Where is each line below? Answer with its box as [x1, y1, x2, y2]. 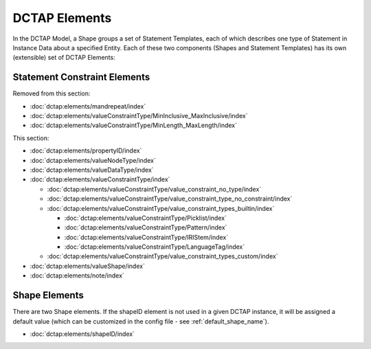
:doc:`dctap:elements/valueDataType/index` [30, 166, 154, 174]
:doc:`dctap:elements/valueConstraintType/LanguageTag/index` [64, 243, 245, 251]
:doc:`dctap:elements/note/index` [30, 271, 125, 280]
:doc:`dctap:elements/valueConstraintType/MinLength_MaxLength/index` [30, 121, 237, 130]
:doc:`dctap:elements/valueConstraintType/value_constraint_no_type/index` [47, 185, 262, 193]
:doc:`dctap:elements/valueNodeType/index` [30, 156, 156, 164]
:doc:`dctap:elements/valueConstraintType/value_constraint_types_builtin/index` [47, 204, 275, 212]
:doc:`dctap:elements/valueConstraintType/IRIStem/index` [64, 233, 229, 241]
